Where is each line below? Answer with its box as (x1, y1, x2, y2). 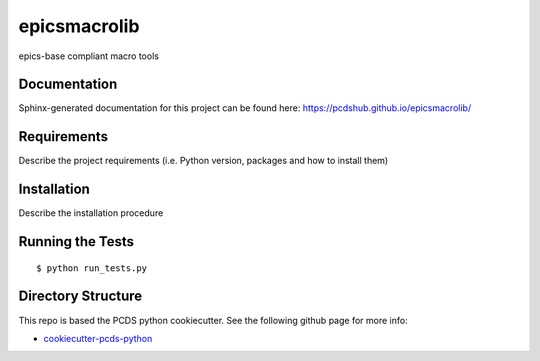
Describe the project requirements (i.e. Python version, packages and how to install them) (18, 155, 389, 167)
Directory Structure (18, 288, 143, 305)
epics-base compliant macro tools (18, 50, 160, 62)
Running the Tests (18, 233, 135, 250)
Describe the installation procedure (18, 207, 164, 219)
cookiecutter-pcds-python (43, 332, 153, 344)
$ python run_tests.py (36, 262, 148, 274)
